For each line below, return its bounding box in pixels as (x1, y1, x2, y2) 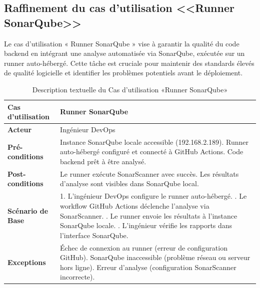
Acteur (7, 124, 32, 134)
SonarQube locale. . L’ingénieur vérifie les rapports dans (60, 220, 232, 231)
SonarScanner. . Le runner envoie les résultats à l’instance (60, 210, 237, 221)
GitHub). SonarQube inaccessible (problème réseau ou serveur (60, 252, 250, 263)
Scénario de (7, 205, 48, 216)
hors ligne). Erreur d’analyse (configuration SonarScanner (60, 262, 236, 272)
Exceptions (7, 257, 46, 267)
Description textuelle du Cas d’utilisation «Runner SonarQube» (32, 84, 228, 94)
